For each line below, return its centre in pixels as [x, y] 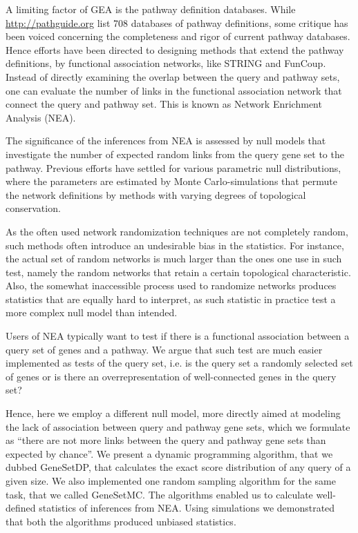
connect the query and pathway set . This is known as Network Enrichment [164, 104]
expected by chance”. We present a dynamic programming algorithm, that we [169, 453]
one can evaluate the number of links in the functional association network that [174, 90]
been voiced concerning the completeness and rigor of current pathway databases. [178, 36]
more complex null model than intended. [92, 312]
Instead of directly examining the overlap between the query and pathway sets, [173, 76]
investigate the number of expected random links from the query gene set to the [175, 154]
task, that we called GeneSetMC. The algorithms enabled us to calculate [159, 494]
